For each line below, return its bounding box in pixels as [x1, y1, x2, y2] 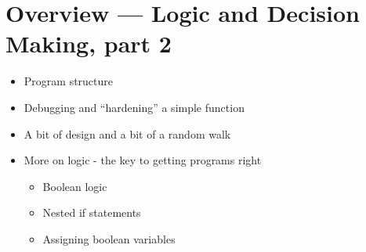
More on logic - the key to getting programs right [24, 152, 262, 168]
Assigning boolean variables [42, 230, 176, 247]
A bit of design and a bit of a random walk [24, 125, 231, 142]
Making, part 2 [5, 27, 172, 59]
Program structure [24, 73, 114, 89]
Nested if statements [42, 204, 141, 221]
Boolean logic [42, 178, 107, 194]
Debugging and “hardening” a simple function [24, 99, 245, 115]
